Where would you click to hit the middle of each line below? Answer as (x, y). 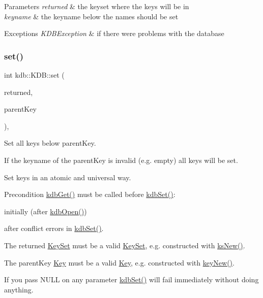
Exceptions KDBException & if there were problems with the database (114, 33)
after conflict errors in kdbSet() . (54, 228)
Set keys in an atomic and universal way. (68, 177)
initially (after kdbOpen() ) (46, 211)
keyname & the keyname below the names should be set (91, 16)
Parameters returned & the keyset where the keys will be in (97, 6)
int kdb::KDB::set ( (34, 75)
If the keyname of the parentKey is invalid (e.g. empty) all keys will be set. (121, 160)
